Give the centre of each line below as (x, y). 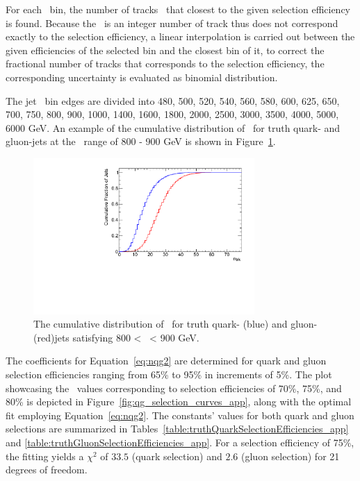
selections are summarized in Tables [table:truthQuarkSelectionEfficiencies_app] (177, 429)
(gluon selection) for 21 (291, 456)
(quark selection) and (177, 456)
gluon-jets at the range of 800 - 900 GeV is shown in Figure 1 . (141, 141)
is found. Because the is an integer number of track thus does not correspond (172, 23)
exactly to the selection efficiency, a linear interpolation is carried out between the (180, 36)
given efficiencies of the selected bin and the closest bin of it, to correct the (165, 50)
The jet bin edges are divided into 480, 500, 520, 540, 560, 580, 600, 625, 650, (173, 100)
